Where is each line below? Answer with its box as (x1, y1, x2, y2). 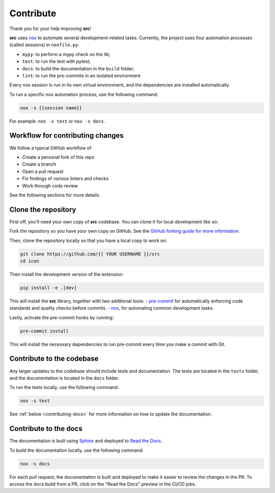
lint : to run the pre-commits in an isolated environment (22, 72, 141, 78)
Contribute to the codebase (9, 354, 99, 363)
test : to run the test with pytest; (22, 59, 91, 65)
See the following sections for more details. (9, 191, 101, 198)
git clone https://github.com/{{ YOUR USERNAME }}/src (20, 251, 160, 257)
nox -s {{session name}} (20, 105, 82, 111)
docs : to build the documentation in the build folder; (22, 65, 135, 71)
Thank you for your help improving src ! (9, 25, 92, 32)
